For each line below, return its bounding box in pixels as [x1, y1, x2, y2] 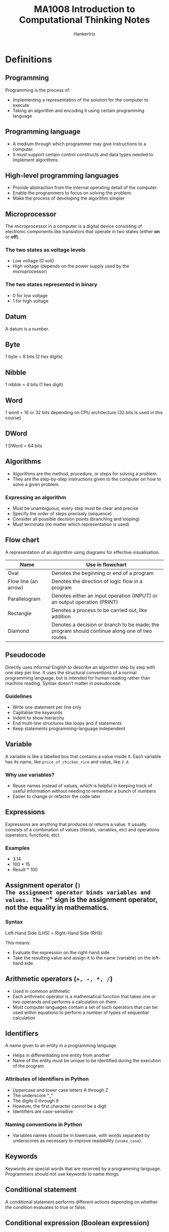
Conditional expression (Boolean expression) [5, 1219, 150, 1227]
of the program [12, 1063, 44, 1069]
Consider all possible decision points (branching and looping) [12, 516, 140, 522]
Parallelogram [8, 595, 41, 602]
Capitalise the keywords [12, 709, 63, 715]
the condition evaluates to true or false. [5, 1204, 87, 1210]
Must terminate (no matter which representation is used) [12, 521, 130, 527]
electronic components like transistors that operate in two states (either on [5, 229, 160, 235]
